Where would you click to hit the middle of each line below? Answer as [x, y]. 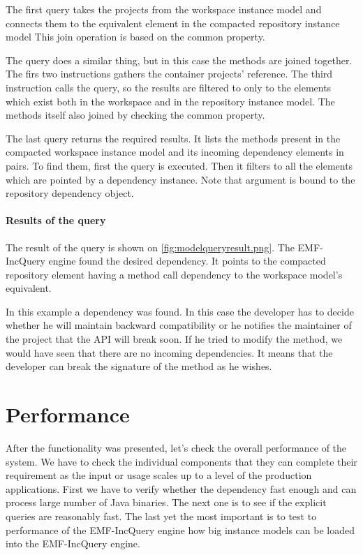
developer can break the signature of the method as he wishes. [139, 366]
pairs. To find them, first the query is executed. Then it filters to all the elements [179, 165]
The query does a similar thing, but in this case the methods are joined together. [179, 60]
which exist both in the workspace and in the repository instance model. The [170, 101]
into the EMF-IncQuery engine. [73, 543]
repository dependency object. [70, 193]
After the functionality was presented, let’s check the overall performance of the [176, 447]
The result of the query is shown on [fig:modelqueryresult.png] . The [150, 247]
